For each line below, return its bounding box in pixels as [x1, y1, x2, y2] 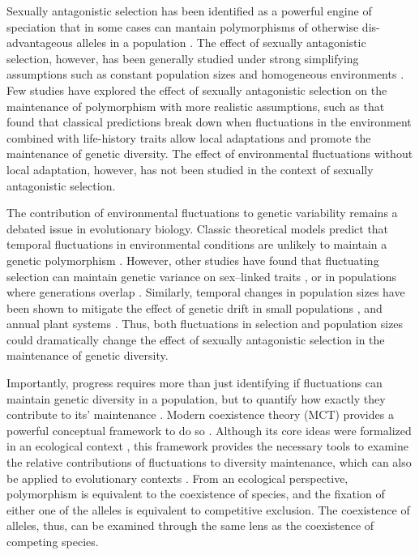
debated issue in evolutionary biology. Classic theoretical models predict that [6, 220, 389, 237]
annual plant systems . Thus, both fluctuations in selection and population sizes [6, 315, 404, 332]
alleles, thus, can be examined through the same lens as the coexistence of [6, 517, 374, 534]
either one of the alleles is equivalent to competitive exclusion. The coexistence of [6, 501, 410, 518]
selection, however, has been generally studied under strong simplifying [6, 49, 359, 66]
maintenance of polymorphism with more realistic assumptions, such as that [6, 97, 385, 114]
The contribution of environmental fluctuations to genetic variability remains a [6, 204, 398, 221]
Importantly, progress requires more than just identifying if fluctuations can [6, 374, 383, 391]
